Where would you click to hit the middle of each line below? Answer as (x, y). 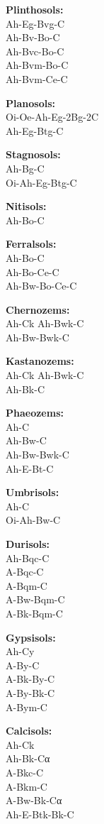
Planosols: (30, 103)
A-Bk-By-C (30, 679)
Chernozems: (38, 309)
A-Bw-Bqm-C (35, 599)
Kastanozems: (40, 361)
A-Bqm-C (27, 585)
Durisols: (28, 544)
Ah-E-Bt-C (30, 468)
